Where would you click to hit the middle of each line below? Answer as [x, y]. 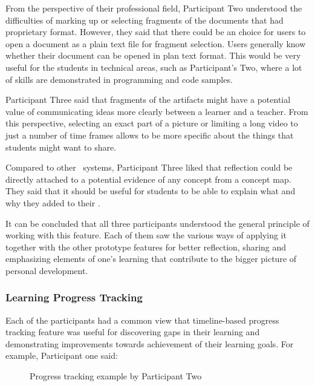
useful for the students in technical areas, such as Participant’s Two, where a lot [154, 67]
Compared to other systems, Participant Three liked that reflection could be [149, 167]
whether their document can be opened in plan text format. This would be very [153, 55]
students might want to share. [61, 147]
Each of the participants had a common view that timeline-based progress [142, 320]
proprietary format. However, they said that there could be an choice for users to [156, 32]
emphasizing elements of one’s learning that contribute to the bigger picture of [151, 259]
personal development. [47, 270]
